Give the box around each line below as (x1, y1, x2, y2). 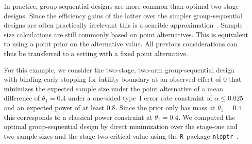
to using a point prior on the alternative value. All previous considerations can (4, 39, 237, 49)
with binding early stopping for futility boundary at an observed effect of (4, 74, 221, 84)
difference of (4, 93, 40, 103)
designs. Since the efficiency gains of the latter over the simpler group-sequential (4, 10, 242, 20)
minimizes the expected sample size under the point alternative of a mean (4, 83, 223, 93)
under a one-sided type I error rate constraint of (68, 93, 212, 103)
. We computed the (178, 112, 235, 122)
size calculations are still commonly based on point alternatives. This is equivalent (4, 29, 249, 39)
